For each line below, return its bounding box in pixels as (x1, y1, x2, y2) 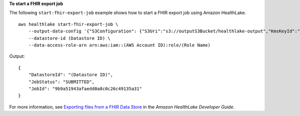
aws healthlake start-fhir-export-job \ (18, 21, 118, 27)
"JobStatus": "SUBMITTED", (28, 79, 95, 85)
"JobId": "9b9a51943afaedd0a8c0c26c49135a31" (28, 86, 142, 92)
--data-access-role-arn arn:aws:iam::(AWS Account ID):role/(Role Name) (28, 42, 211, 48)
